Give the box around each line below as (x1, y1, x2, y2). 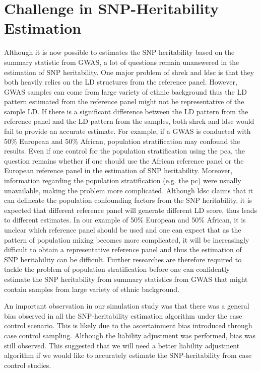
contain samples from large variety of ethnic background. (4, 283, 179, 294)
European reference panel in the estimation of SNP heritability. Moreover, (4, 165, 233, 176)
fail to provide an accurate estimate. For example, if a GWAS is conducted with (4, 126, 251, 136)
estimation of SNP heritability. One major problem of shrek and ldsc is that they (4, 66, 254, 77)
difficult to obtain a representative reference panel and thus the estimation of (4, 244, 242, 255)
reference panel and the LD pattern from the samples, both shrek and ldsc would (4, 116, 254, 126)
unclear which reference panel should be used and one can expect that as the (4, 225, 241, 235)
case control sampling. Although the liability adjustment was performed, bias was (4, 330, 256, 340)
